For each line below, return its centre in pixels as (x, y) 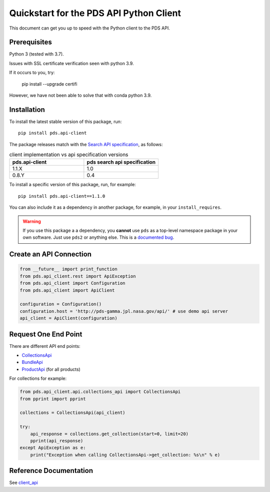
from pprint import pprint (53, 399)
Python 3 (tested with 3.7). (37, 54)
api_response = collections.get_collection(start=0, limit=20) (109, 434)
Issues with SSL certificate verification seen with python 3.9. (72, 63)
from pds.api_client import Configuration (72, 283)
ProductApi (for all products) (51, 369)
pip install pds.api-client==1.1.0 (62, 196)
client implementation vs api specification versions (69, 155)
